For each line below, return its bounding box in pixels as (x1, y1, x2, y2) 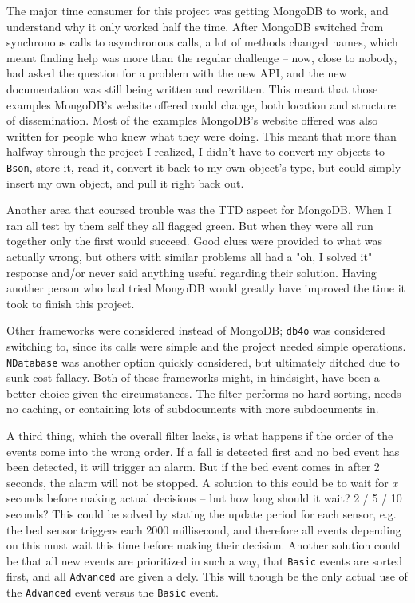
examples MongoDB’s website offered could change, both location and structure (6, 96, 397, 113)
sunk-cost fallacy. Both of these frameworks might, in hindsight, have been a (6, 369, 380, 386)
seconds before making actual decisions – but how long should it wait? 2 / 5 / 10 (6, 490, 402, 506)
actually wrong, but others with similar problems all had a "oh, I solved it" (6, 248, 373, 264)
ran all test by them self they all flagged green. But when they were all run (6, 216, 373, 233)
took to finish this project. (6, 295, 135, 311)
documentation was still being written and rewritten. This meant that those (6, 80, 378, 97)
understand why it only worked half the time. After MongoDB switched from (6, 18, 384, 34)
